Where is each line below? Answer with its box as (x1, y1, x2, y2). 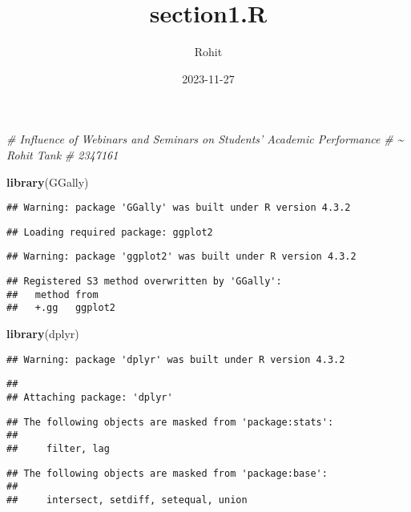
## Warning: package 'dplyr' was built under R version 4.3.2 (6, 353, 345, 365)
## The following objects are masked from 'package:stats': (6, 416, 334, 428)
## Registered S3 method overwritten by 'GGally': (6, 276, 282, 288)
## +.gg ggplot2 (6, 302, 116, 314)
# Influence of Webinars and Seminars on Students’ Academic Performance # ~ (6, 131, 404, 147)
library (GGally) (6, 173, 89, 190)
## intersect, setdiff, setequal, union (6, 494, 248, 506)
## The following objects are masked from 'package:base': (6, 467, 328, 479)
